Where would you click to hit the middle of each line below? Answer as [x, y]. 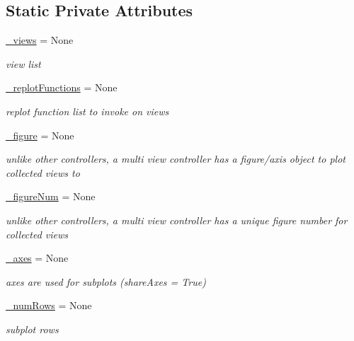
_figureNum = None [51, 196]
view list [23, 63]
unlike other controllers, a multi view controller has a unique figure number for [177, 220]
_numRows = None [49, 305]
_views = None [40, 40]
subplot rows [32, 329]
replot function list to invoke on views [87, 111]
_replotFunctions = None [62, 87]
